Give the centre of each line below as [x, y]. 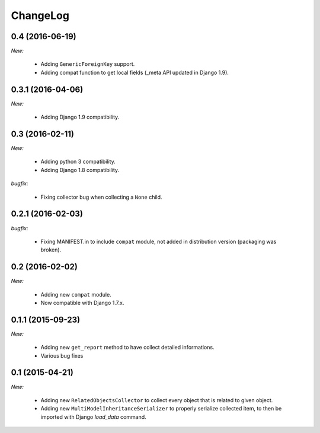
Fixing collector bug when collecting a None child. [101, 197]
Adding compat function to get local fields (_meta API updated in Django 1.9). [135, 72]
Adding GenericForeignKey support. [88, 64]
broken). [51, 250]
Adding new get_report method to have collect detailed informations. [127, 348]
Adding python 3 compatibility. [78, 162]
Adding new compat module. [76, 294]
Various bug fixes [62, 355]
